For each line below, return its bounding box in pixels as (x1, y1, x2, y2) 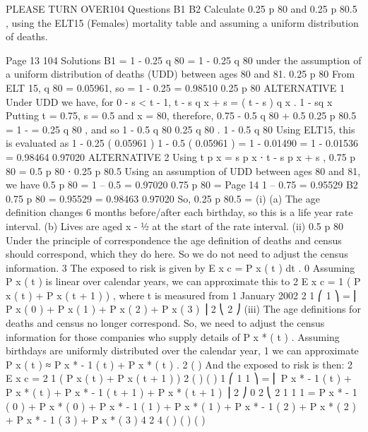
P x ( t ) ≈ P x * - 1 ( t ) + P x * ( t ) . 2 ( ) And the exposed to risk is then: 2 (6, 356, 353, 371)
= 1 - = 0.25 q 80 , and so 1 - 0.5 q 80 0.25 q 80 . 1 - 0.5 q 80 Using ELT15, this (6, 121, 355, 136)
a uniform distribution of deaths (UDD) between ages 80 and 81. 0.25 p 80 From (6, 66, 355, 81)
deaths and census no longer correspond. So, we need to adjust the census (6, 316, 325, 330)
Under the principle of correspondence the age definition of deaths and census (6, 232, 342, 247)
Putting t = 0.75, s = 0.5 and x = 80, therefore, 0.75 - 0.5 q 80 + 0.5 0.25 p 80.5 (6, 108, 357, 123)
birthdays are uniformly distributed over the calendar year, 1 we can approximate (6, 343, 359, 358)
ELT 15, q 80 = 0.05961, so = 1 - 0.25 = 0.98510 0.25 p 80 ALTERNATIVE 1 (6, 80, 345, 95)
